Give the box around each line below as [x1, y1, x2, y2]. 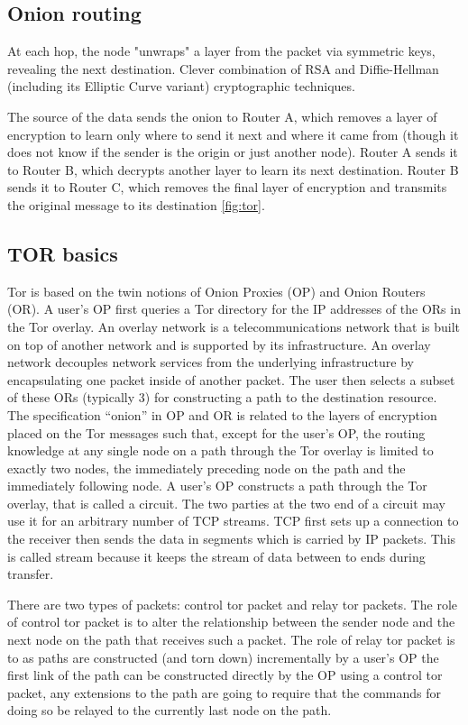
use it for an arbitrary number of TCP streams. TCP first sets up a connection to [7, 511, 459, 530]
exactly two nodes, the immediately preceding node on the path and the [7, 458, 406, 477]
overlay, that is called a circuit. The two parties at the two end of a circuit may [7, 493, 445, 512]
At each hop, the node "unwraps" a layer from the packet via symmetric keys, [7, 41, 436, 60]
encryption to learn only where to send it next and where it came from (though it [7, 124, 459, 143]
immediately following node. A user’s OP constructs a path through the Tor [7, 476, 427, 495]
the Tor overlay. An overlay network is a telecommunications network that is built [7, 317, 461, 335]
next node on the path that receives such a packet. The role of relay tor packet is [7, 630, 455, 649]
